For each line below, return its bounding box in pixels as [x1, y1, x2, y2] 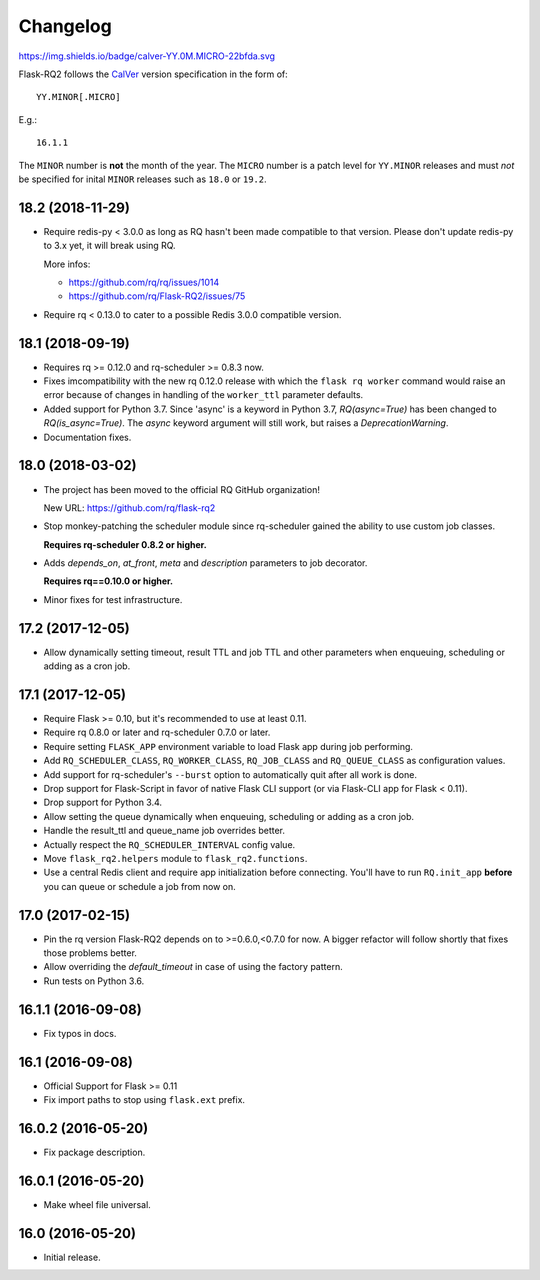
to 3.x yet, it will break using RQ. [43, 240, 176, 252]
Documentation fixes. [43, 431, 132, 443]
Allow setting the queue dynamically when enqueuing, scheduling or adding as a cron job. [43, 810, 415, 822]
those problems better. [43, 947, 137, 959]
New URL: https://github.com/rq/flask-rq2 [43, 501, 216, 514]
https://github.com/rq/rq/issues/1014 [68, 276, 220, 288]
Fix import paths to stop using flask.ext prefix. [43, 1094, 245, 1106]
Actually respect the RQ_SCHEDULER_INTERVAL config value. [43, 838, 296, 850]
